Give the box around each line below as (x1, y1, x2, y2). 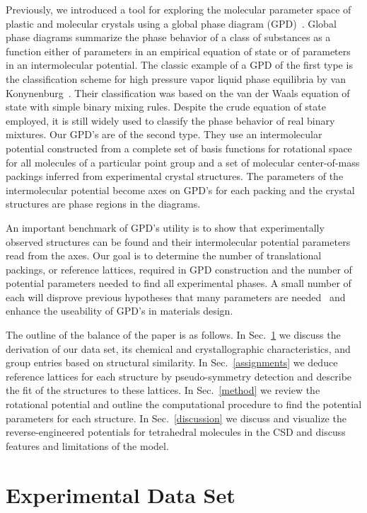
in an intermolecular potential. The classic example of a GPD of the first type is (6, 57, 353, 72)
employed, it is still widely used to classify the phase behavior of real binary (6, 113, 335, 128)
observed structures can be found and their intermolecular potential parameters (6, 234, 351, 249)
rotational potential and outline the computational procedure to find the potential (6, 397, 362, 412)
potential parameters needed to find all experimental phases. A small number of (6, 276, 351, 291)
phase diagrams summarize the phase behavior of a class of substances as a (6, 30, 331, 45)
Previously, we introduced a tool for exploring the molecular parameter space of (6, 2, 351, 16)
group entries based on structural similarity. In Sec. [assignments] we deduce (6, 355, 338, 370)
